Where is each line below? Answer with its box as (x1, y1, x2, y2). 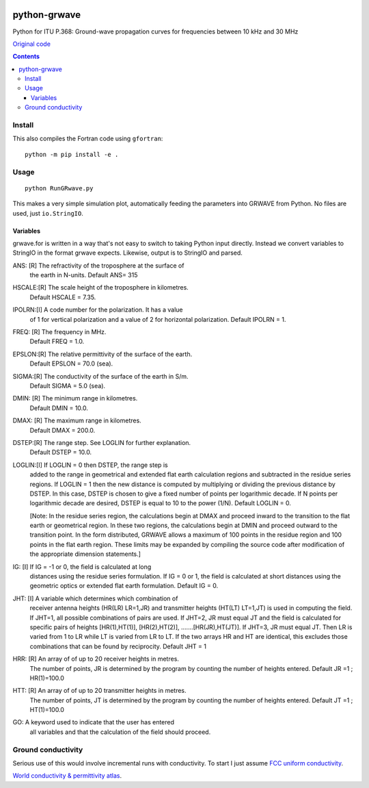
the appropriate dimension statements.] (29, 550, 141, 558)
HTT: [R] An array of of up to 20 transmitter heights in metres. (12, 687, 187, 695)
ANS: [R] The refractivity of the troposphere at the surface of (12, 261, 184, 270)
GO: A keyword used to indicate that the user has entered (12, 718, 174, 726)
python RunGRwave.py (25, 184, 94, 192)
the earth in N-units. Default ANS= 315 (29, 271, 138, 279)
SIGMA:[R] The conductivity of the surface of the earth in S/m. (12, 372, 189, 380)
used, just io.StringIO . (12, 209, 83, 217)
